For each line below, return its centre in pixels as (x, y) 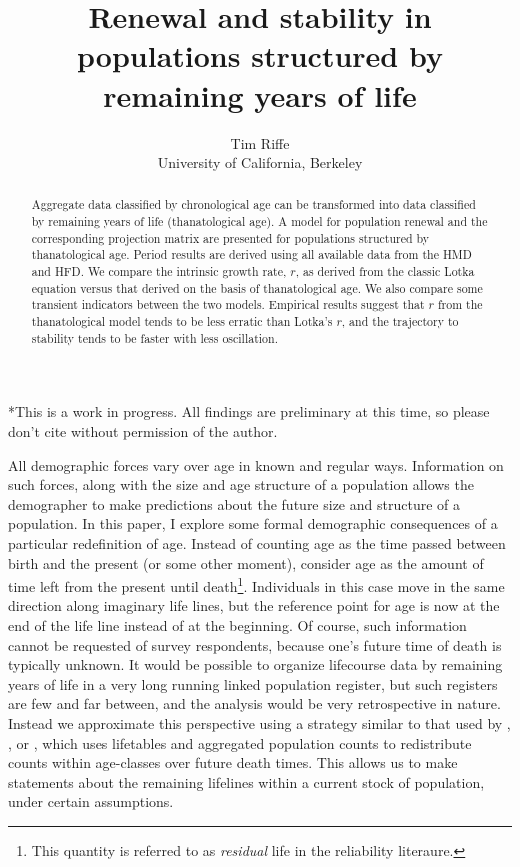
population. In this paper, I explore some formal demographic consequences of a (253, 523)
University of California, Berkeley (260, 162)
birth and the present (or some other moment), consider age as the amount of (246, 562)
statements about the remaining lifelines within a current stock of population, (246, 781)
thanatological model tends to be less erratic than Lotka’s (182, 321)
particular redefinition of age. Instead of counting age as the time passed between (257, 542)
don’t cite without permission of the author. (143, 430)
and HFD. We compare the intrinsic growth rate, (159, 271)
